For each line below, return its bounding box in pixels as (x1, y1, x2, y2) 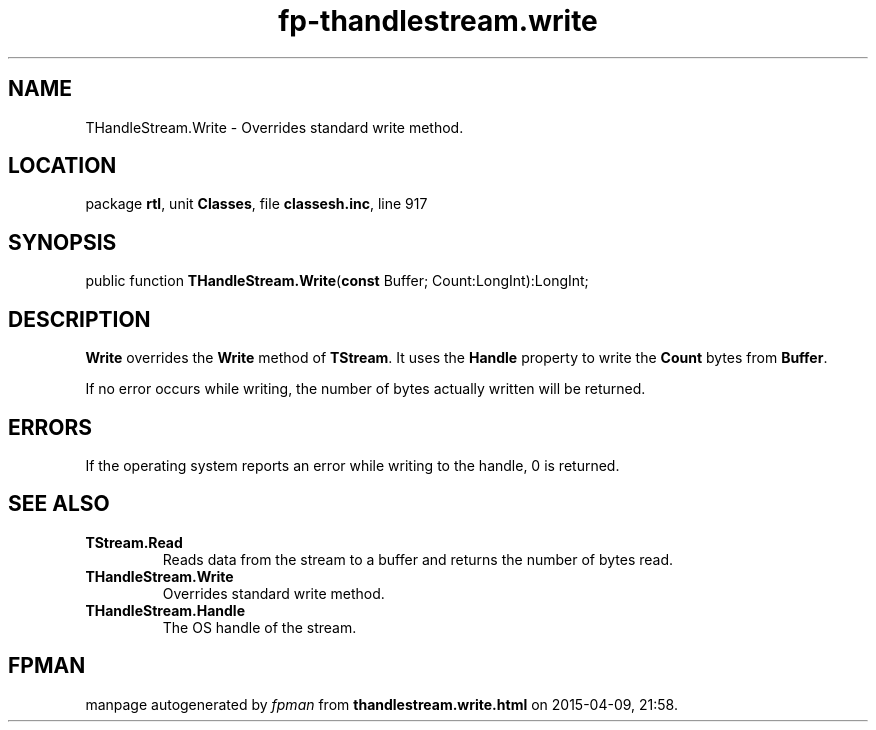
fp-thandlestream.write (278, 4, 598, 38)
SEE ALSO (8, 491, 110, 517)
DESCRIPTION (8, 306, 151, 332)
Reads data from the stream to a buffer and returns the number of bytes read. (162, 550, 674, 568)
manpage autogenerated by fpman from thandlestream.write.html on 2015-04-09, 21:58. (85, 695, 678, 713)
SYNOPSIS (8, 229, 117, 255)
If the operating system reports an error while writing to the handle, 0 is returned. (85, 456, 620, 474)
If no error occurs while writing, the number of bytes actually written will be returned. (85, 380, 646, 398)
